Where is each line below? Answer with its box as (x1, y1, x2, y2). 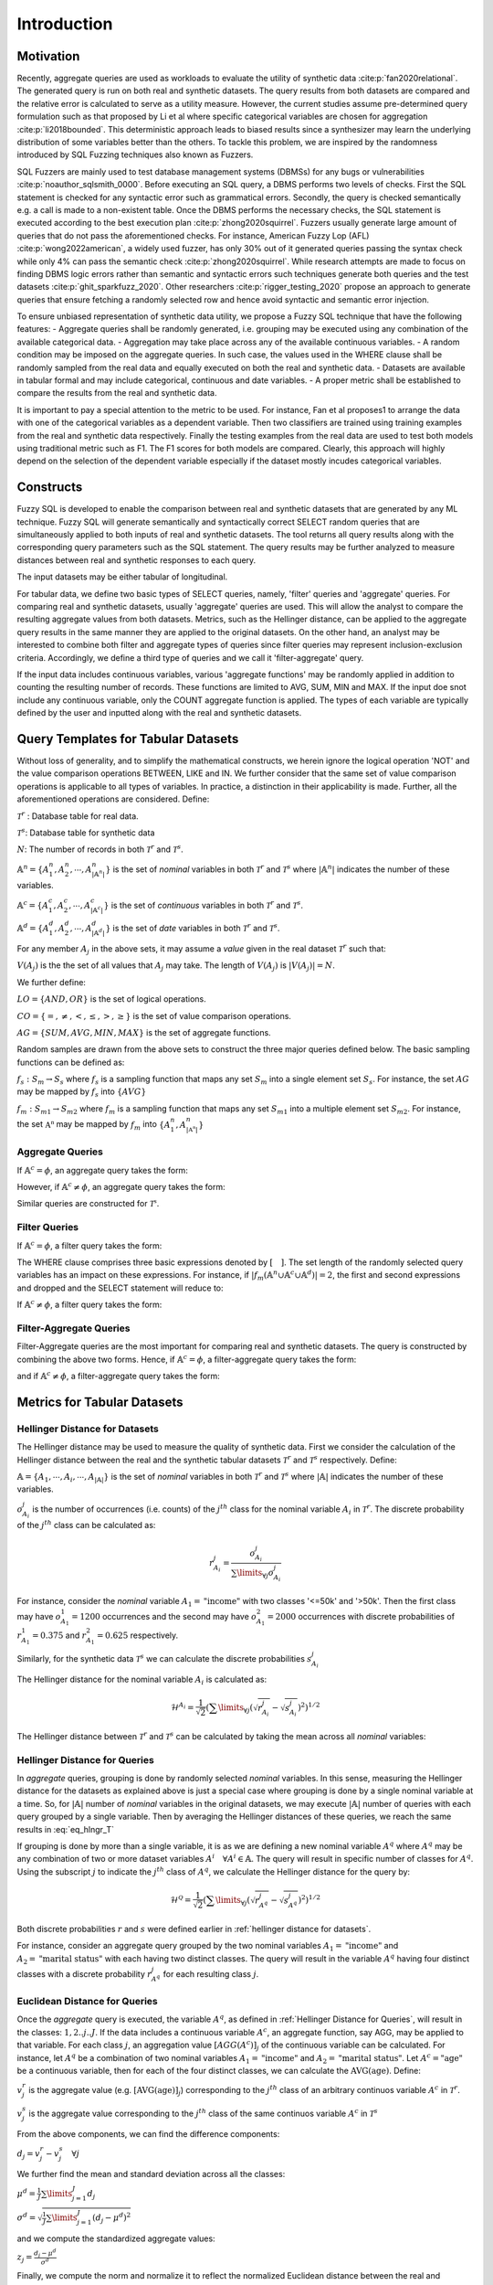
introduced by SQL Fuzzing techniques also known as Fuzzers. (16, 149, 254, 160)
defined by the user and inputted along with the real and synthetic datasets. (16, 707, 302, 718)
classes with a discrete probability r (16, 1968, 152, 1979)
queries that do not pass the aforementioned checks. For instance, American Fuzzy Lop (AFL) (16, 229, 370, 241)
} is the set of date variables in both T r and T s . (105, 921, 280, 934)
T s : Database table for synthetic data (16, 826, 155, 838)
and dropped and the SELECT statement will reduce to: (16, 1282, 224, 1293)
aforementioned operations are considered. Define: (16, 793, 210, 804)
